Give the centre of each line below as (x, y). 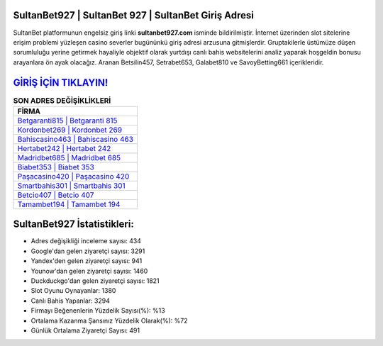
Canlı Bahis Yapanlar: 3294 (70, 301)
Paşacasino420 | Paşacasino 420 (73, 176)
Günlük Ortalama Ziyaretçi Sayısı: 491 (85, 330)
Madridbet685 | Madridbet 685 (69, 157)
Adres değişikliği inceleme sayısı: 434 (86, 241)
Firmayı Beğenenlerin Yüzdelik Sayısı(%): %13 (98, 311)
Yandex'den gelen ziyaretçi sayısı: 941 (87, 261)
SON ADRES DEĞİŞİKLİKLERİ (62, 101)
